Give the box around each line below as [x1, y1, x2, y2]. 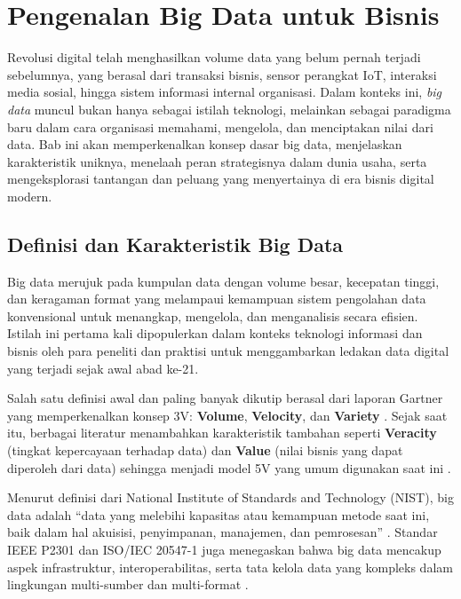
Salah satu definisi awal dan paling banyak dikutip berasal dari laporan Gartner [7, 389, 443, 407]
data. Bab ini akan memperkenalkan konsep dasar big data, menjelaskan [7, 135, 402, 154]
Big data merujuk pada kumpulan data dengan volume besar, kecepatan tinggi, [7, 272, 440, 290]
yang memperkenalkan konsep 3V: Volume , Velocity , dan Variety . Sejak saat [7, 406, 448, 424]
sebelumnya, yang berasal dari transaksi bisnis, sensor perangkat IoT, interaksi [7, 65, 437, 83]
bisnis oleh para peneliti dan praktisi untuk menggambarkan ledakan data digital [7, 342, 449, 360]
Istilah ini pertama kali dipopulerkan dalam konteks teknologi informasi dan [7, 324, 423, 343]
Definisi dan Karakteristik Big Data [7, 230, 344, 257]
